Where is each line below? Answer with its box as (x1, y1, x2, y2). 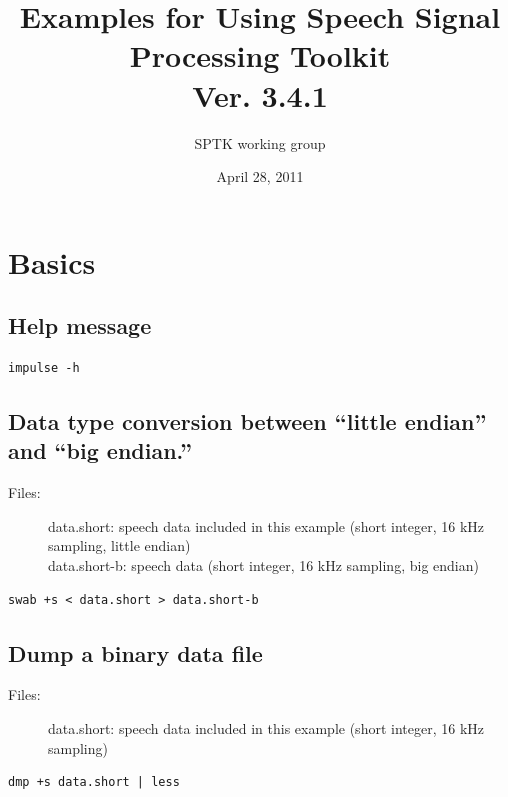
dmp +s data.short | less (8, 775, 180, 790)
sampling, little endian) (48, 535, 191, 556)
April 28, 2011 (216, 166, 304, 187)
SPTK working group (194, 132, 326, 153)
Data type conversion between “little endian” (8, 406, 487, 437)
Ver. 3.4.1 (192, 74, 328, 115)
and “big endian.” (8, 435, 192, 466)
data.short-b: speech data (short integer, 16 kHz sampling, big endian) (48, 555, 479, 576)
